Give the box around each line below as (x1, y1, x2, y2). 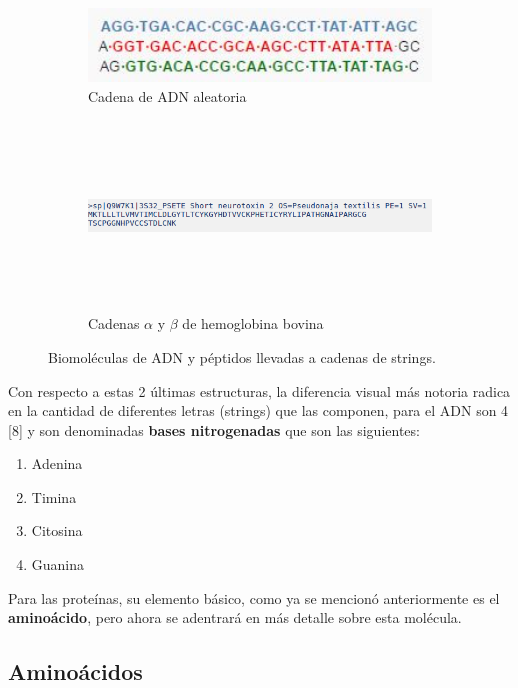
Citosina (31, 520, 83, 541)
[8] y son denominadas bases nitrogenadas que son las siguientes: (8, 419, 420, 440)
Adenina (31, 453, 83, 474)
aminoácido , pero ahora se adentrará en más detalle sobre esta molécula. (8, 607, 462, 628)
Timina (31, 486, 77, 507)
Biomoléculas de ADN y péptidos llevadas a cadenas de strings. (48, 346, 436, 367)
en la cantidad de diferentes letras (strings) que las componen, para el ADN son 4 (8, 400, 509, 421)
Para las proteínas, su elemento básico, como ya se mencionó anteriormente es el (8, 587, 500, 608)
